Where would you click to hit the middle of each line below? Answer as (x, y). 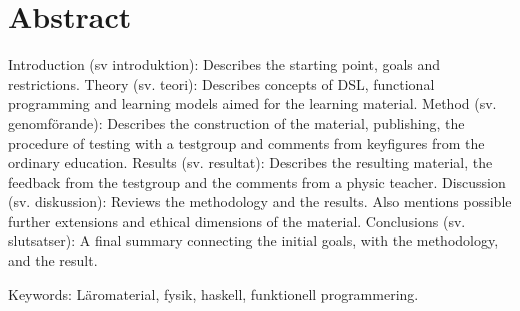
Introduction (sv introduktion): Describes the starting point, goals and (224, 64)
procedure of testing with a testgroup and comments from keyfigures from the (246, 142)
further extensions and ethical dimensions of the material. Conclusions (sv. (237, 220)
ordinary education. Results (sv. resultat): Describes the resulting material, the (250, 162)
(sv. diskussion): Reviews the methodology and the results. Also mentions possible (260, 201)
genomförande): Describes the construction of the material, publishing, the (236, 122)
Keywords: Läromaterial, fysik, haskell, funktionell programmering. (213, 293)
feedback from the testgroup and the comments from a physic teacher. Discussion (257, 181)
